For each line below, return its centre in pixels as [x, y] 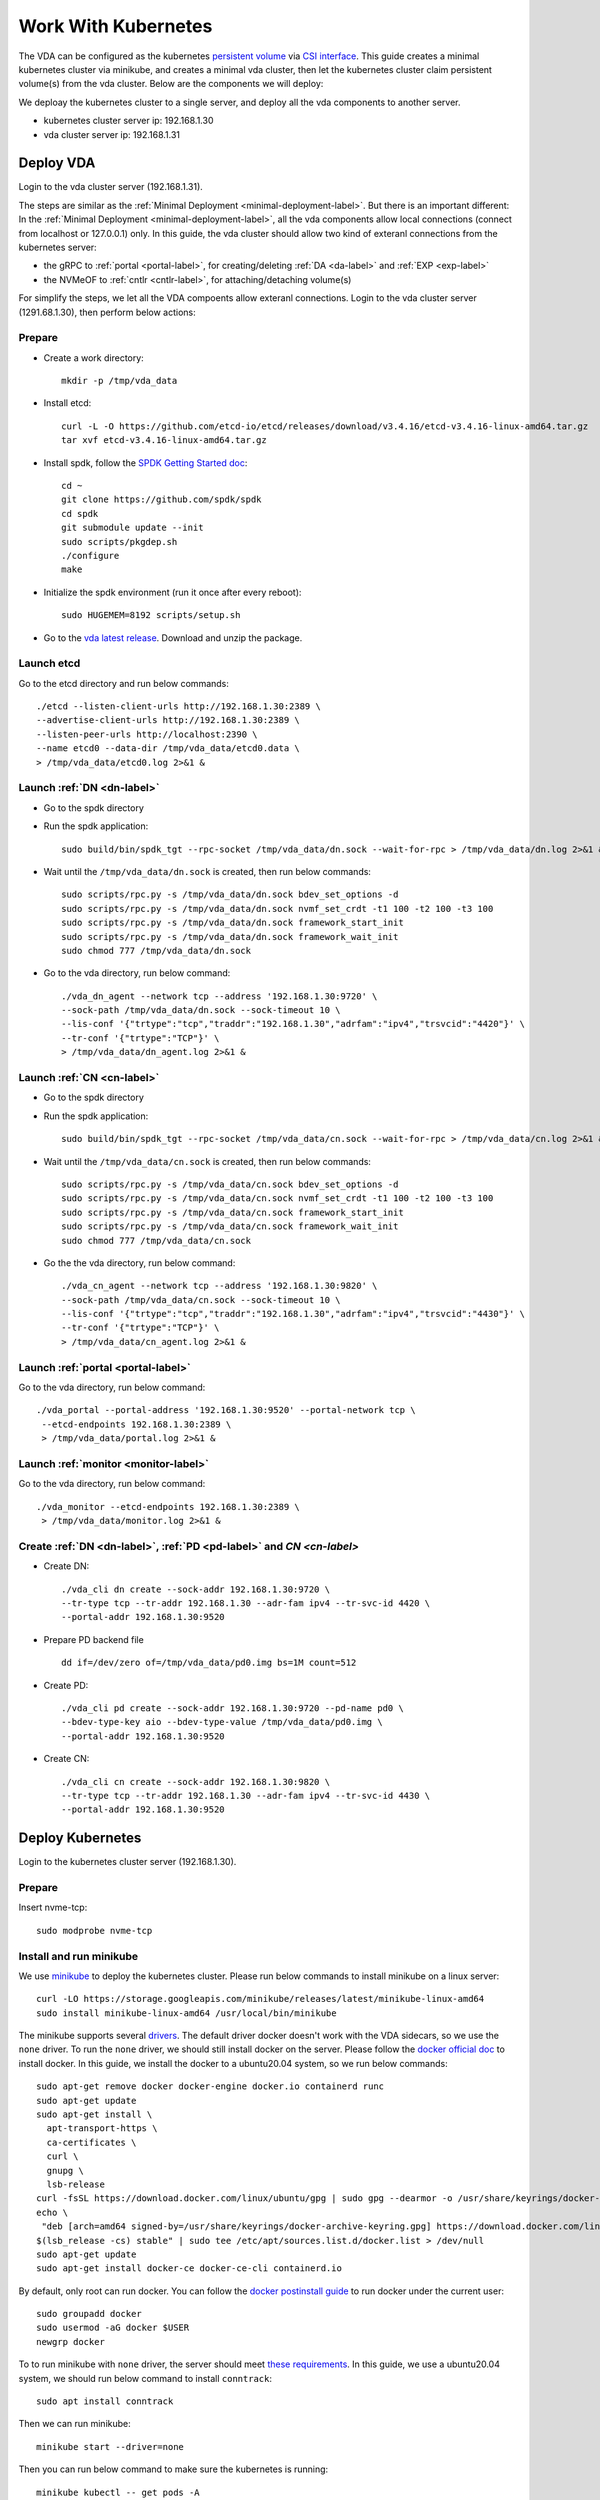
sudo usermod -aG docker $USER [113, 2328]
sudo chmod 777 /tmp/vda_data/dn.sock [156, 950]
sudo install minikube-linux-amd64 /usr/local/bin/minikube [186, 2013]
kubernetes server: [57, 247]
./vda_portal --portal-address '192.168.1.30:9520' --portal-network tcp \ [226, 1410]
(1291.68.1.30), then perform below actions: [107, 312]
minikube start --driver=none [110, 2446]
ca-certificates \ [91, 2142]
